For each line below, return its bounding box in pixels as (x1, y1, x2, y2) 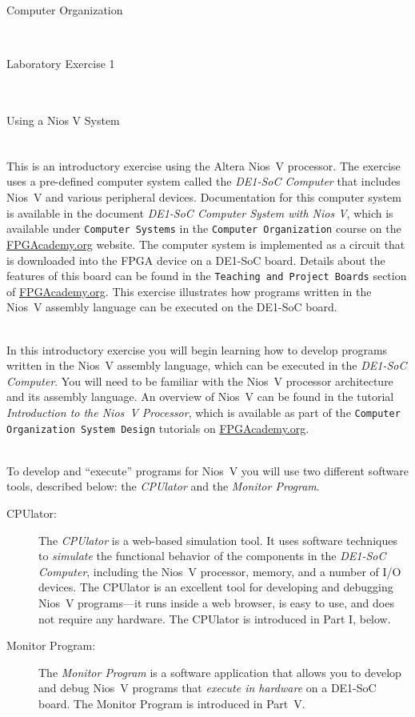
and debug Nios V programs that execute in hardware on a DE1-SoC (38, 679, 377, 696)
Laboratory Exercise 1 (6, 55, 115, 72)
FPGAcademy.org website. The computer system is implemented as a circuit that (6, 235, 405, 252)
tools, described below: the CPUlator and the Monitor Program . (6, 478, 320, 495)
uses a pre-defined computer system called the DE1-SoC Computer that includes (6, 173, 401, 190)
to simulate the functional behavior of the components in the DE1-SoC (38, 547, 386, 564)
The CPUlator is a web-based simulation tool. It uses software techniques (38, 531, 397, 548)
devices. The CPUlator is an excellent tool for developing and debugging (38, 579, 393, 595)
